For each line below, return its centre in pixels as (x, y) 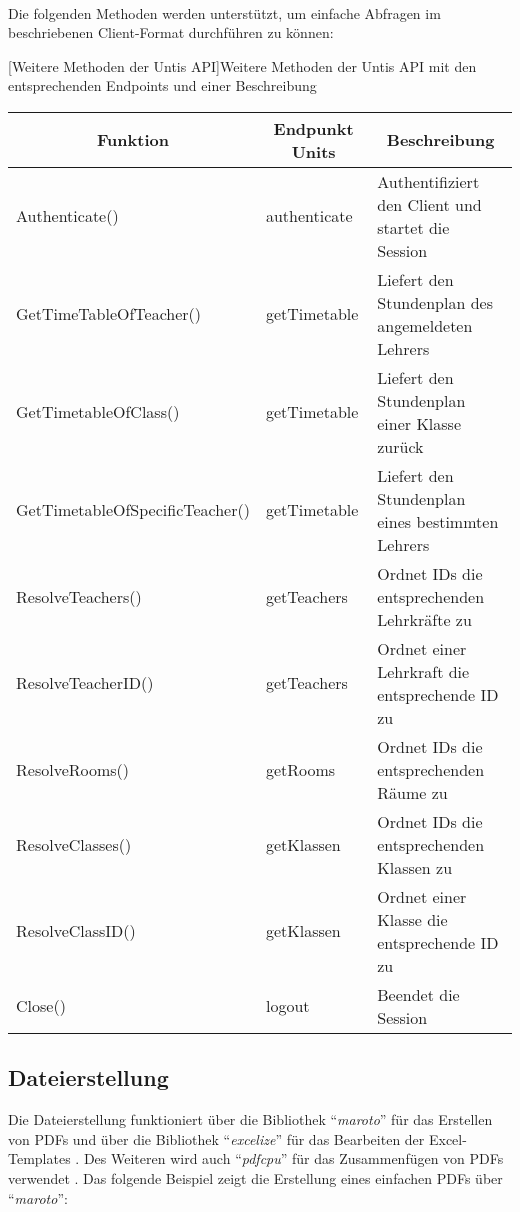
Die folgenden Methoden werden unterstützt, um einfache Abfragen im (224, 12)
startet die (413, 227)
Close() (41, 1006)
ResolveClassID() (76, 931)
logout (287, 1006)
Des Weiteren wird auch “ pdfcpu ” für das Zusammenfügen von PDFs (293, 1158)
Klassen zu (415, 867)
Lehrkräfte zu (424, 619)
